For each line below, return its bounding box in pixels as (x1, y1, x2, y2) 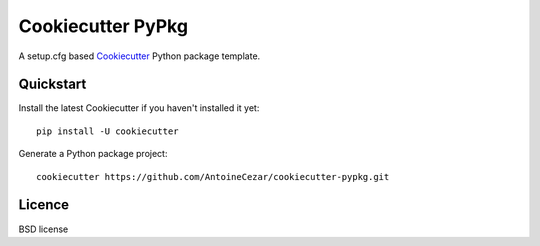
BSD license (18, 223, 69, 235)
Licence (18, 196, 70, 214)
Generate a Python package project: (18, 148, 168, 160)
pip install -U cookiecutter (36, 125, 179, 137)
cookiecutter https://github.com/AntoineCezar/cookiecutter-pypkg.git (36, 171, 390, 182)
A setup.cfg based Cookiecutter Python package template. (18, 50, 261, 62)
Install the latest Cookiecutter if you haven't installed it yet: (18, 102, 260, 114)
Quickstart (18, 76, 87, 93)
